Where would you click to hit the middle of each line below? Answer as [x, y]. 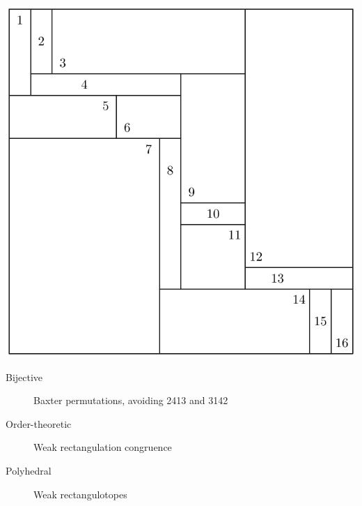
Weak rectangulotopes [80, 494]
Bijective [24, 377]
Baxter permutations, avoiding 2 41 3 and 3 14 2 [131, 400]
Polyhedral [29, 470]
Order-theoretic [39, 423]
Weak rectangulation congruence [103, 447]
